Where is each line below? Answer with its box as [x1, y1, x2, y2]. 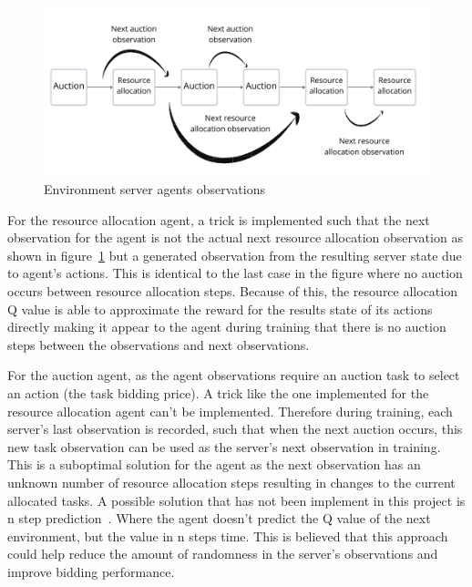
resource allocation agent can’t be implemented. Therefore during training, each [7, 401, 453, 420]
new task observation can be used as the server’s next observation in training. [7, 437, 441, 456]
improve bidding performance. [7, 561, 175, 581]
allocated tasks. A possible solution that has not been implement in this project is [7, 490, 466, 510]
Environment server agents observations [44, 180, 265, 199]
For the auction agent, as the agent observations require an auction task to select [7, 366, 460, 385]
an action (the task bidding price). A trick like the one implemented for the [7, 384, 429, 403]
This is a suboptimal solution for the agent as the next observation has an [7, 455, 421, 474]
